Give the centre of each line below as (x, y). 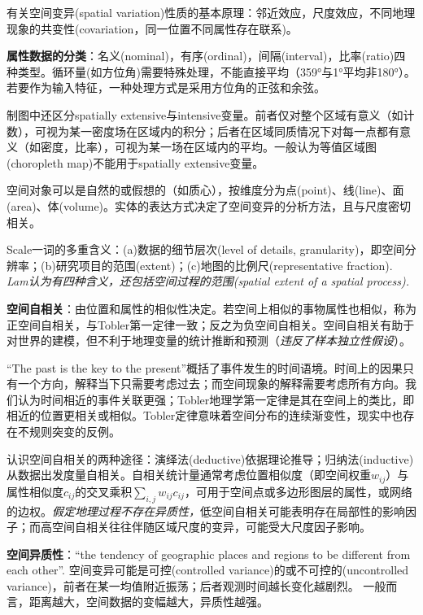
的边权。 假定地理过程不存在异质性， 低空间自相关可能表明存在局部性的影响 (206, 510)
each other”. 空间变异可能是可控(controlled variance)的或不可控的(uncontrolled (208, 570)
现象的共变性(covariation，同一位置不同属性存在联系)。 (152, 28)
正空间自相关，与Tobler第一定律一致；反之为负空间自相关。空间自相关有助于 (211, 324)
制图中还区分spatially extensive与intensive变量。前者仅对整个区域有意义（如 (205, 114)
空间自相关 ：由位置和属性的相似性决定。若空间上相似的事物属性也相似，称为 (211, 308)
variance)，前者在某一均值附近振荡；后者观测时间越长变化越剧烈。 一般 (196, 585)
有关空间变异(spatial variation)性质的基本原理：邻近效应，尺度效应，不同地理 (211, 12)
